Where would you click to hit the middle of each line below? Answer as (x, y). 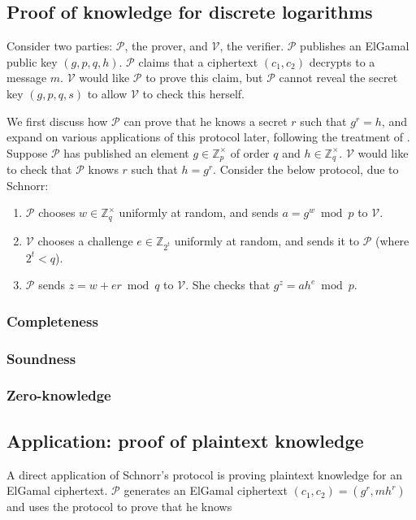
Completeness (52, 321)
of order (250, 152)
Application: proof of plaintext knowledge (185, 440)
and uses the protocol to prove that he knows (119, 507)
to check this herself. (193, 93)
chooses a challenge (85, 240)
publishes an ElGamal (355, 46)
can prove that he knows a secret (206, 121)
